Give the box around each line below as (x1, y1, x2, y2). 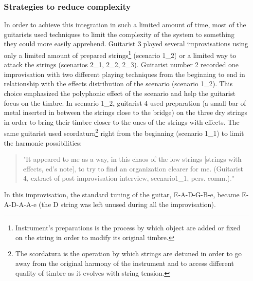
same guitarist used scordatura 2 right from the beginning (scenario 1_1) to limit (4, 127, 244, 138)
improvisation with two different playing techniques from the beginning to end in (4, 69, 245, 79)
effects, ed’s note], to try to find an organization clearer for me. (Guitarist (23, 163, 243, 173)
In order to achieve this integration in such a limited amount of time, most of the (4, 19, 246, 30)
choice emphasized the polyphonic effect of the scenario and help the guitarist (4, 88, 235, 98)
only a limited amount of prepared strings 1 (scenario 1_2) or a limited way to (4, 49, 236, 60)
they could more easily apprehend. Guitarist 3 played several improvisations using (4, 38, 249, 49)
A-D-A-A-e (4, 199, 37, 209)
